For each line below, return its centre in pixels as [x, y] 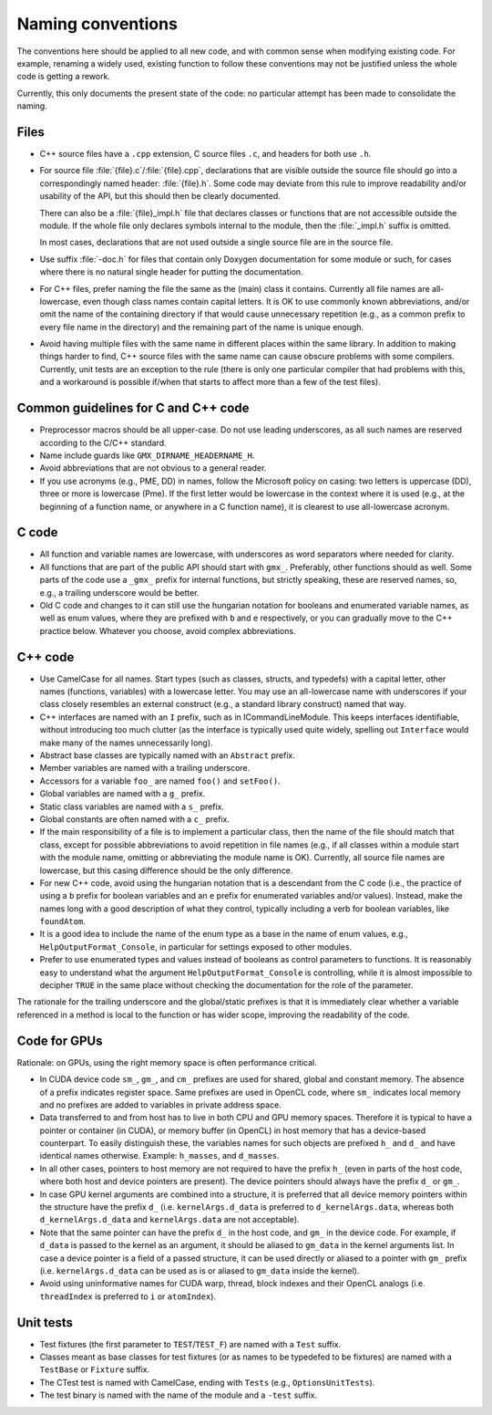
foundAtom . [62, 921]
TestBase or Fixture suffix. [95, 1369]
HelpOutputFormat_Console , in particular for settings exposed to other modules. [196, 947]
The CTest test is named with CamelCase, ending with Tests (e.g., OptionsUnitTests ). [207, 1382]
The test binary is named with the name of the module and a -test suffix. [179, 1395]
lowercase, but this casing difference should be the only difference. [166, 870]
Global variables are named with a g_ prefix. [123, 794]
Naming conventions [97, 24]
